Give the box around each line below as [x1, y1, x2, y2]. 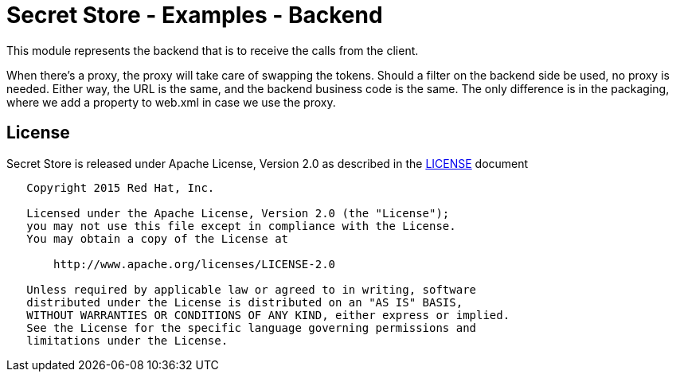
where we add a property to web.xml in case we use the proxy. [6, 95, 336, 109]
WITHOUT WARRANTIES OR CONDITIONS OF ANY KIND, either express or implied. [26, 308, 510, 321]
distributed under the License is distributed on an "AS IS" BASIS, [26, 295, 463, 309]
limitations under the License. [26, 333, 229, 347]
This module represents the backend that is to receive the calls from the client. [6, 43, 419, 57]
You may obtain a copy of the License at [26, 232, 289, 245]
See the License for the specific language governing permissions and [26, 321, 477, 334]
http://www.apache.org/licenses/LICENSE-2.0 [53, 257, 336, 271]
